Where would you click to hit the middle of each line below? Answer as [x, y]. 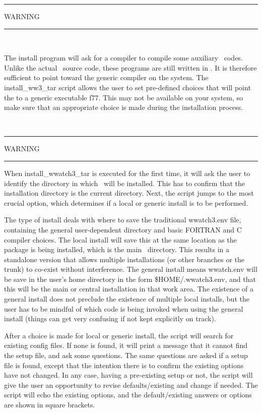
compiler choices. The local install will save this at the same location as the [120, 239]
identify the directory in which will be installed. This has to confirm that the [124, 183]
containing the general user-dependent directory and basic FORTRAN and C [123, 229]
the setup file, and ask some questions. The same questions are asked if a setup [126, 355]
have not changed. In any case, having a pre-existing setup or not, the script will [128, 375]
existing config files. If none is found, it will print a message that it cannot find [126, 345]
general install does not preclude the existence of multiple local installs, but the [127, 299]
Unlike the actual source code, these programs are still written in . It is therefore [130, 67]
